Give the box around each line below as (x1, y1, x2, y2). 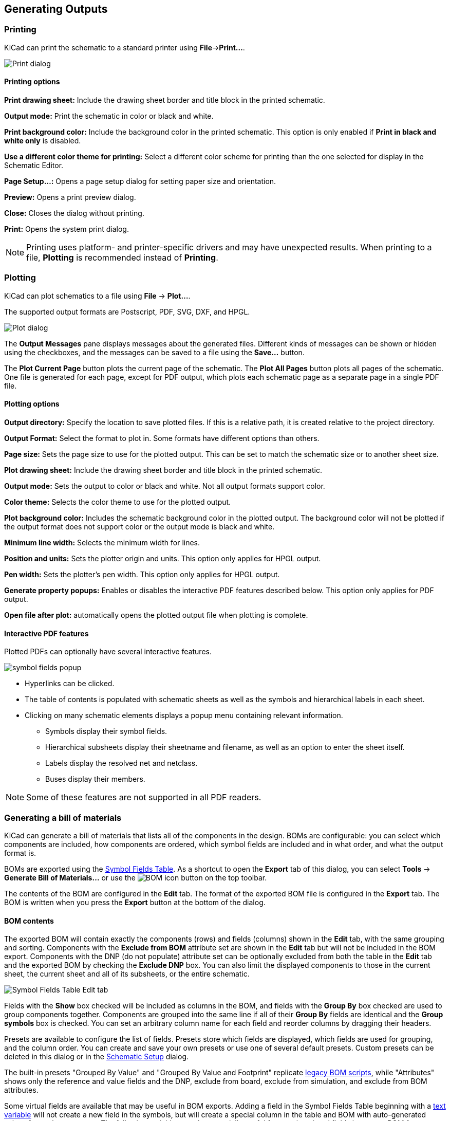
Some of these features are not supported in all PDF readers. (26, 792, 261, 803)
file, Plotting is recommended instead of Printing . (26, 252, 218, 263)
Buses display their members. (45, 775, 145, 784)
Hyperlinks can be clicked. (25, 679, 115, 688)
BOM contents (4, 916, 54, 925)
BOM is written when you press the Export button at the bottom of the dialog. (4, 897, 266, 907)
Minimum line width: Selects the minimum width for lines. (4, 538, 200, 547)
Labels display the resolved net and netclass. (45, 759, 198, 768)
